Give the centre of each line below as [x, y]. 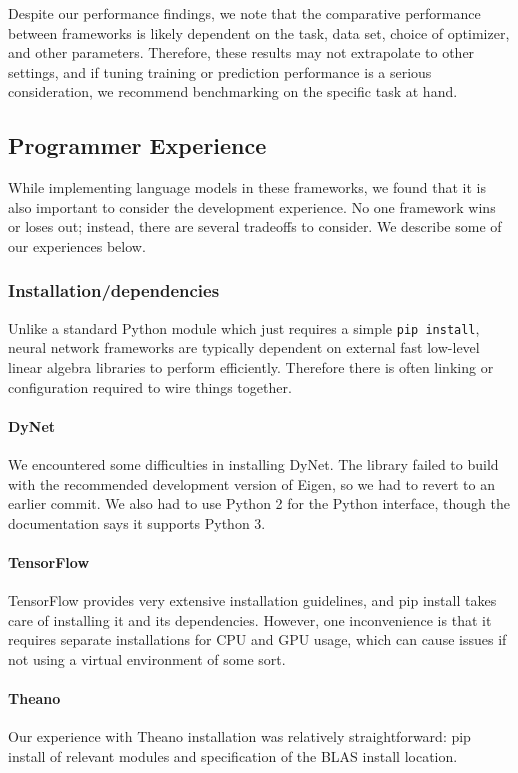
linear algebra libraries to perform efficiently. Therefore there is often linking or [251, 367]
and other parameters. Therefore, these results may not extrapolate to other [241, 52]
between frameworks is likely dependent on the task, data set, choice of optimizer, [259, 32]
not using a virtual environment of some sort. [147, 658]
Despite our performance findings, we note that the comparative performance [244, 13]
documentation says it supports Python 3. [137, 522]
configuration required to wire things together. [150, 386]
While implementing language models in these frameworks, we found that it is [247, 187]
